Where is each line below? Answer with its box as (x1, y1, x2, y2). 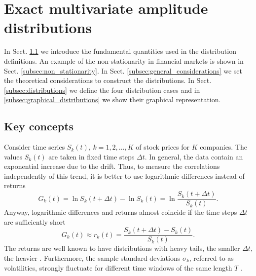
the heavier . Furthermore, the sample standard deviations (4, 252, 181, 263)
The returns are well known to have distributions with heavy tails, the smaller (4, 243, 240, 253)
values (4, 151, 23, 161)
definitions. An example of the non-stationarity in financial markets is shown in (4, 55, 244, 66)
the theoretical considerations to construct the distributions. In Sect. (4, 75, 212, 85)
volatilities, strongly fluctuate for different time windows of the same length (4, 262, 232, 273)
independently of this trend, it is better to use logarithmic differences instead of (4, 170, 245, 181)
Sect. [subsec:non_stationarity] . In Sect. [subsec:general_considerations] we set (4, 65, 242, 76)
